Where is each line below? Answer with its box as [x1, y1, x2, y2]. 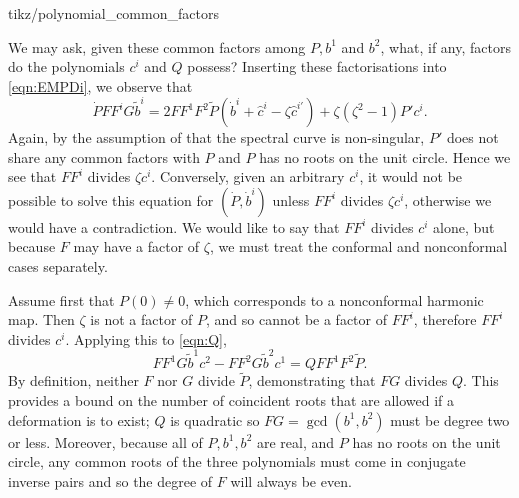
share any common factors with [8, 146, 200, 167]
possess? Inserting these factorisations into [187, 56, 447, 77]
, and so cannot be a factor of [206, 309, 387, 330]
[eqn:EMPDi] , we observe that [8, 75, 193, 96]
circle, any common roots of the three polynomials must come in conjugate [8, 451, 466, 472]
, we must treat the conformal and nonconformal [209, 236, 508, 257]
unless [272, 189, 310, 210]
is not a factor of [90, 309, 193, 330]
